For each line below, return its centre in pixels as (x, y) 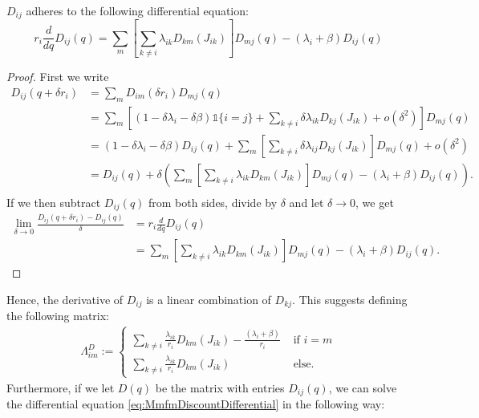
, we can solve (363, 387)
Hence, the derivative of (65, 299)
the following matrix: (58, 316)
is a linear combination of (209, 299)
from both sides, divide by (213, 202)
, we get (375, 202)
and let (306, 202)
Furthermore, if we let (61, 387)
